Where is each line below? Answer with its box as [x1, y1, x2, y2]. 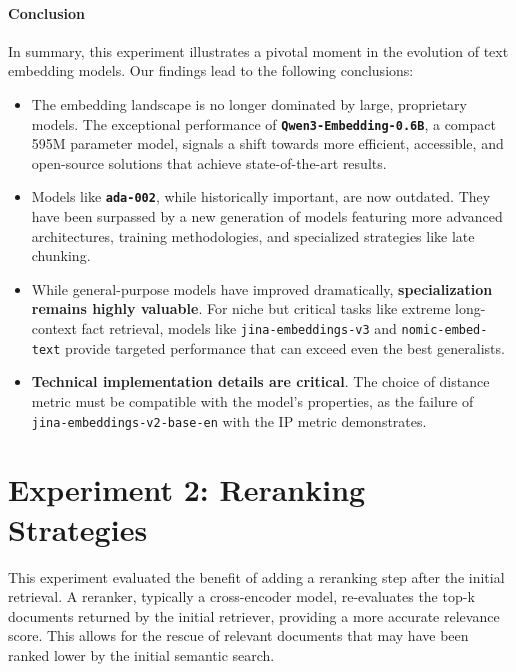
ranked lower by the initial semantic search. [8, 644, 275, 665]
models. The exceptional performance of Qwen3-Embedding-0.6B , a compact [31, 113, 496, 134]
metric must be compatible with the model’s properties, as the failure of [31, 390, 474, 411]
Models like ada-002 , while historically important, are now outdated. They [31, 186, 491, 207]
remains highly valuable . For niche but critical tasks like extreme [31, 298, 451, 319]
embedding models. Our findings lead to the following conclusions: [8, 60, 414, 81]
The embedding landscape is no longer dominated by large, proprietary [31, 93, 467, 114]
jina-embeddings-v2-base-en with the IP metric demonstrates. [31, 410, 427, 431]
